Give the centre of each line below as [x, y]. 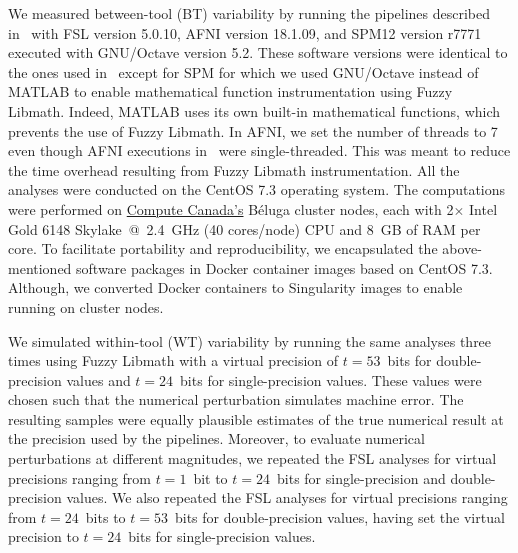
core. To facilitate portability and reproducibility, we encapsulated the [223, 248]
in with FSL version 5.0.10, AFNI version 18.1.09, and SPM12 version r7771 [245, 32]
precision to [43, 536]
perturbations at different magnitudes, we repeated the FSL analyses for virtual [252, 458]
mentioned [40, 267]
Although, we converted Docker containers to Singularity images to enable [235, 287]
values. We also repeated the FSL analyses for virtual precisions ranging [287, 497]
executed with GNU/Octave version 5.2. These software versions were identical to [258, 52]
